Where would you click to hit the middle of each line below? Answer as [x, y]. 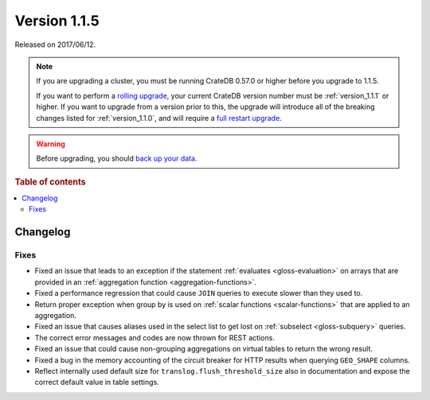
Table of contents [51, 181]
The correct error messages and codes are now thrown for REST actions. [154, 337]
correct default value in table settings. [97, 383]
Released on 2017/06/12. [55, 45]
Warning [51, 144]
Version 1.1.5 [57, 21]
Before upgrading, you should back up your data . [117, 158]
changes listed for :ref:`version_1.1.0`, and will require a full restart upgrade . [159, 118]
